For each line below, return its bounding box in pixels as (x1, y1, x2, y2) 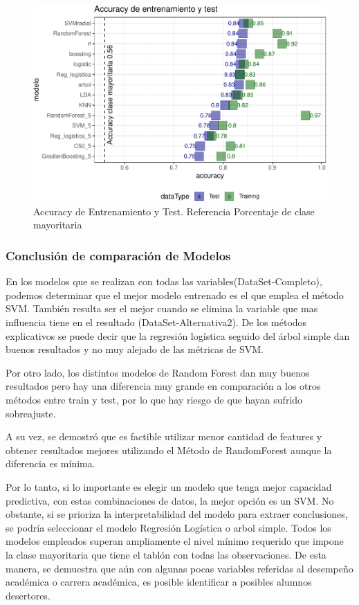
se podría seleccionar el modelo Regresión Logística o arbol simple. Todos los (6, 520, 331, 534)
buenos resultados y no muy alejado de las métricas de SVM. (6, 342, 264, 356)
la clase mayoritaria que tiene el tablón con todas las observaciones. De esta (6, 547, 326, 561)
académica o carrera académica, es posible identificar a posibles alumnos (6, 575, 312, 589)
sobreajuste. (6, 406, 56, 420)
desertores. (6, 588, 50, 602)
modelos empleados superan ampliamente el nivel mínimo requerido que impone (6, 534, 344, 548)
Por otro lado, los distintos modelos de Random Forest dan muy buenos (6, 365, 310, 379)
